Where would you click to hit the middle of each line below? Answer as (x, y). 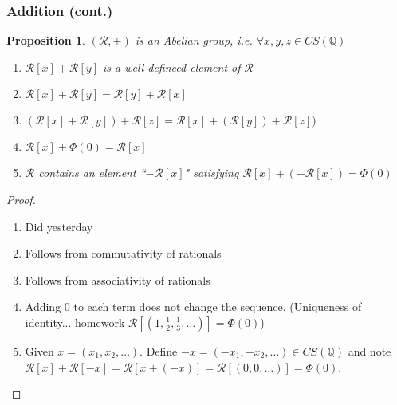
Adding (43, 307)
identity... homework (75, 322)
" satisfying (212, 173)
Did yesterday (59, 226)
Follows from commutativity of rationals (123, 253)
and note (369, 350)
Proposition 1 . (46, 40)
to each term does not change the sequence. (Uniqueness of (218, 307)
